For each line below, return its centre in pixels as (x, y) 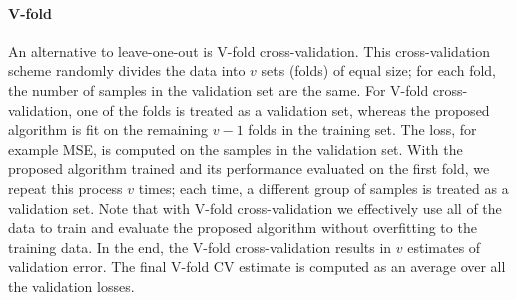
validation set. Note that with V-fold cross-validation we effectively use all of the (255, 207)
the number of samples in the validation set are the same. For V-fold (218, 89)
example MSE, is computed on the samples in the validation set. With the (235, 148)
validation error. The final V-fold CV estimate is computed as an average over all (257, 266)
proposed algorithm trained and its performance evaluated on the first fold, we (249, 168)
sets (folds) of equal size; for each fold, (378, 70)
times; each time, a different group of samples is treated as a (323, 187)
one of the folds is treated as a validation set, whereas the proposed (283, 109)
